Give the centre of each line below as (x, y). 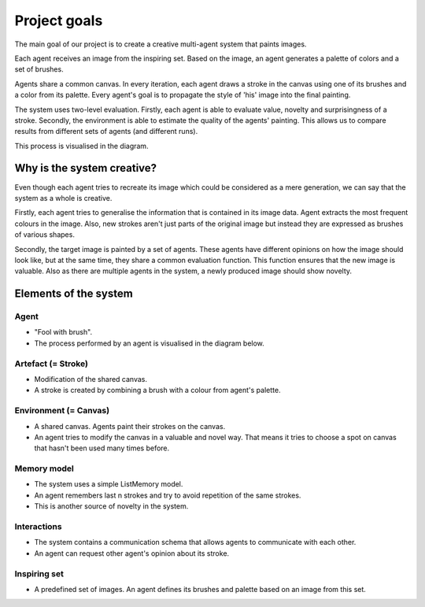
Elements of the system (74, 294)
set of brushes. (39, 69)
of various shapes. (44, 235)
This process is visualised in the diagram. (81, 146)
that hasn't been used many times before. (102, 448)
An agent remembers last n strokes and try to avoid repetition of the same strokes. (168, 495)
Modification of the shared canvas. (91, 379)
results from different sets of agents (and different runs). (106, 131)
